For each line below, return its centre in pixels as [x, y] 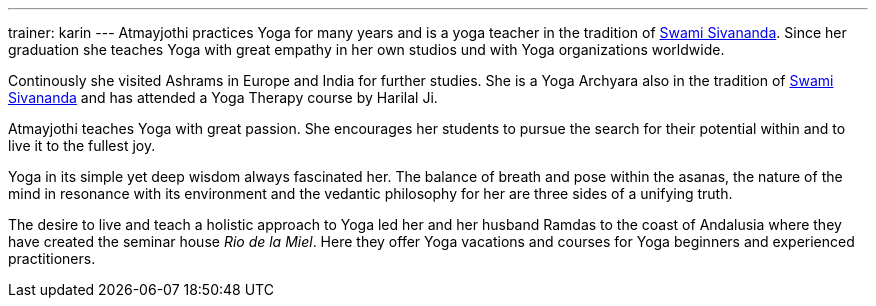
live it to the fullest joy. [82, 145]
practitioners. [52, 258]
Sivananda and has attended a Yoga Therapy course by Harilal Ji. [223, 97]
